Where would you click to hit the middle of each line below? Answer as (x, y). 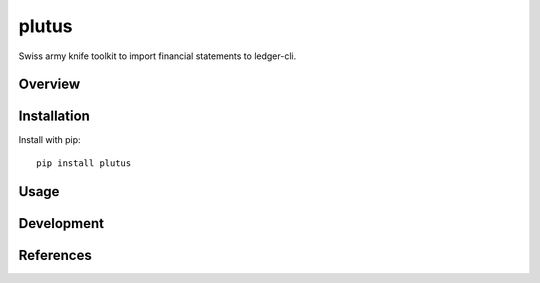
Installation (54, 116)
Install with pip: (49, 140)
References (55, 255)
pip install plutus (84, 163)
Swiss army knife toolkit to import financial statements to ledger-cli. (157, 56)
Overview (49, 84)
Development (61, 223)
